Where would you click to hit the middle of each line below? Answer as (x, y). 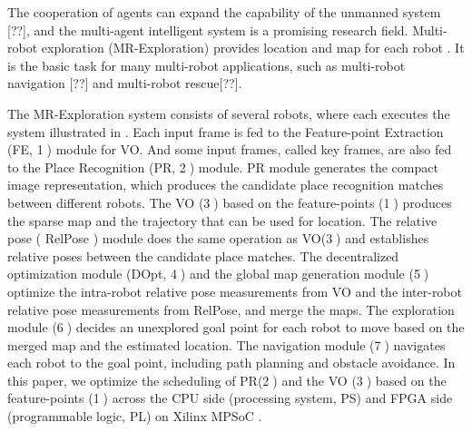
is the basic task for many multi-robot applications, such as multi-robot (206, 65)
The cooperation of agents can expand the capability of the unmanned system (224, 12)
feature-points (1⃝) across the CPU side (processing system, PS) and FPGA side (230, 398)
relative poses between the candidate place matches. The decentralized (203, 255)
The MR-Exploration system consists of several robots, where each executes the (229, 113)
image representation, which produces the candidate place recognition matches (226, 185)
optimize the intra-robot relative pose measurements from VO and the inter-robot (235, 291)
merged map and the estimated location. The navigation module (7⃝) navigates (226, 344)
